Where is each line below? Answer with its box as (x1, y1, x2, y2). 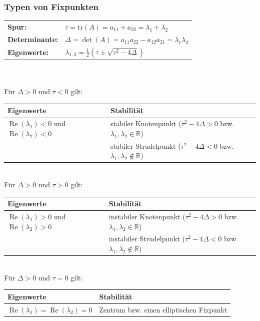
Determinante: (7, 34, 58, 44)
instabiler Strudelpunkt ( (108, 233, 185, 244)
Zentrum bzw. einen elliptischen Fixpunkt (99, 304, 227, 314)
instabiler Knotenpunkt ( (108, 211, 185, 221)
